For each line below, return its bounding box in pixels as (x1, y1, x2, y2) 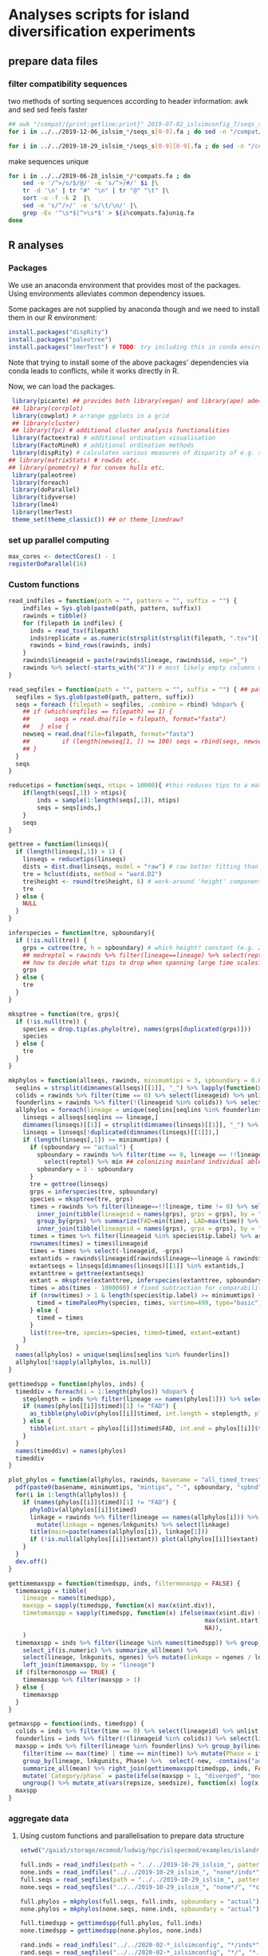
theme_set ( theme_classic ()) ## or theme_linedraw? (11, 515, 183, 523)
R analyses (8, 239, 64, 252)
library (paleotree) (11, 471, 77, 479)
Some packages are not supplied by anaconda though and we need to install (8, 305, 261, 314)
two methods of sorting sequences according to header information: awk (8, 96, 249, 105)
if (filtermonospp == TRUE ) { (15, 1669, 116, 1677)
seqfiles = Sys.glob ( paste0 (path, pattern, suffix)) (15, 692, 195, 701)
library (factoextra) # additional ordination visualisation (11, 434, 216, 442)
